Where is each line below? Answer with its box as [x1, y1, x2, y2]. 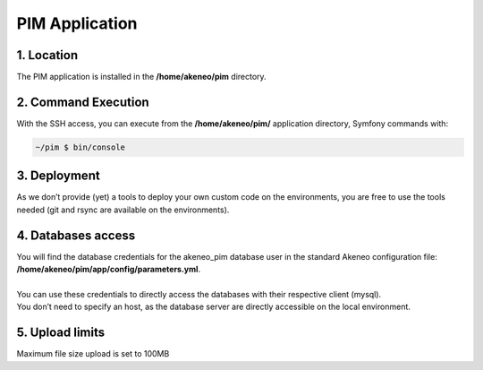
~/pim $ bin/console [35, 142, 125, 152]
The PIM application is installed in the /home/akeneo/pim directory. [16, 72, 267, 82]
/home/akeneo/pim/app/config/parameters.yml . [16, 264, 201, 275]
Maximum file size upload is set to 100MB [16, 348, 170, 359]
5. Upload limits [16, 325, 106, 340]
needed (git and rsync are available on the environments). [16, 204, 230, 215]
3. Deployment [16, 168, 100, 184]
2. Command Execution [16, 94, 149, 109]
